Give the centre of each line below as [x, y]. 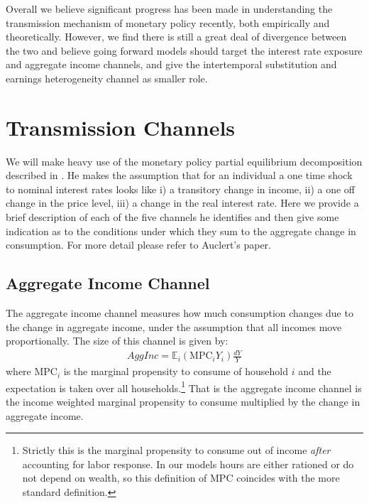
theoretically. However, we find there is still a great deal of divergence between [176, 37]
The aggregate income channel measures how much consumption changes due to [180, 313]
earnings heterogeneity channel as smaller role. [107, 78]
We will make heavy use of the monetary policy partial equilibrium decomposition [184, 161]
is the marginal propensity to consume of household [176, 371]
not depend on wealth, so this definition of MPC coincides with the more [181, 478]
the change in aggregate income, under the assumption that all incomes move [174, 326]
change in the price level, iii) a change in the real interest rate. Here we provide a [182, 203]
